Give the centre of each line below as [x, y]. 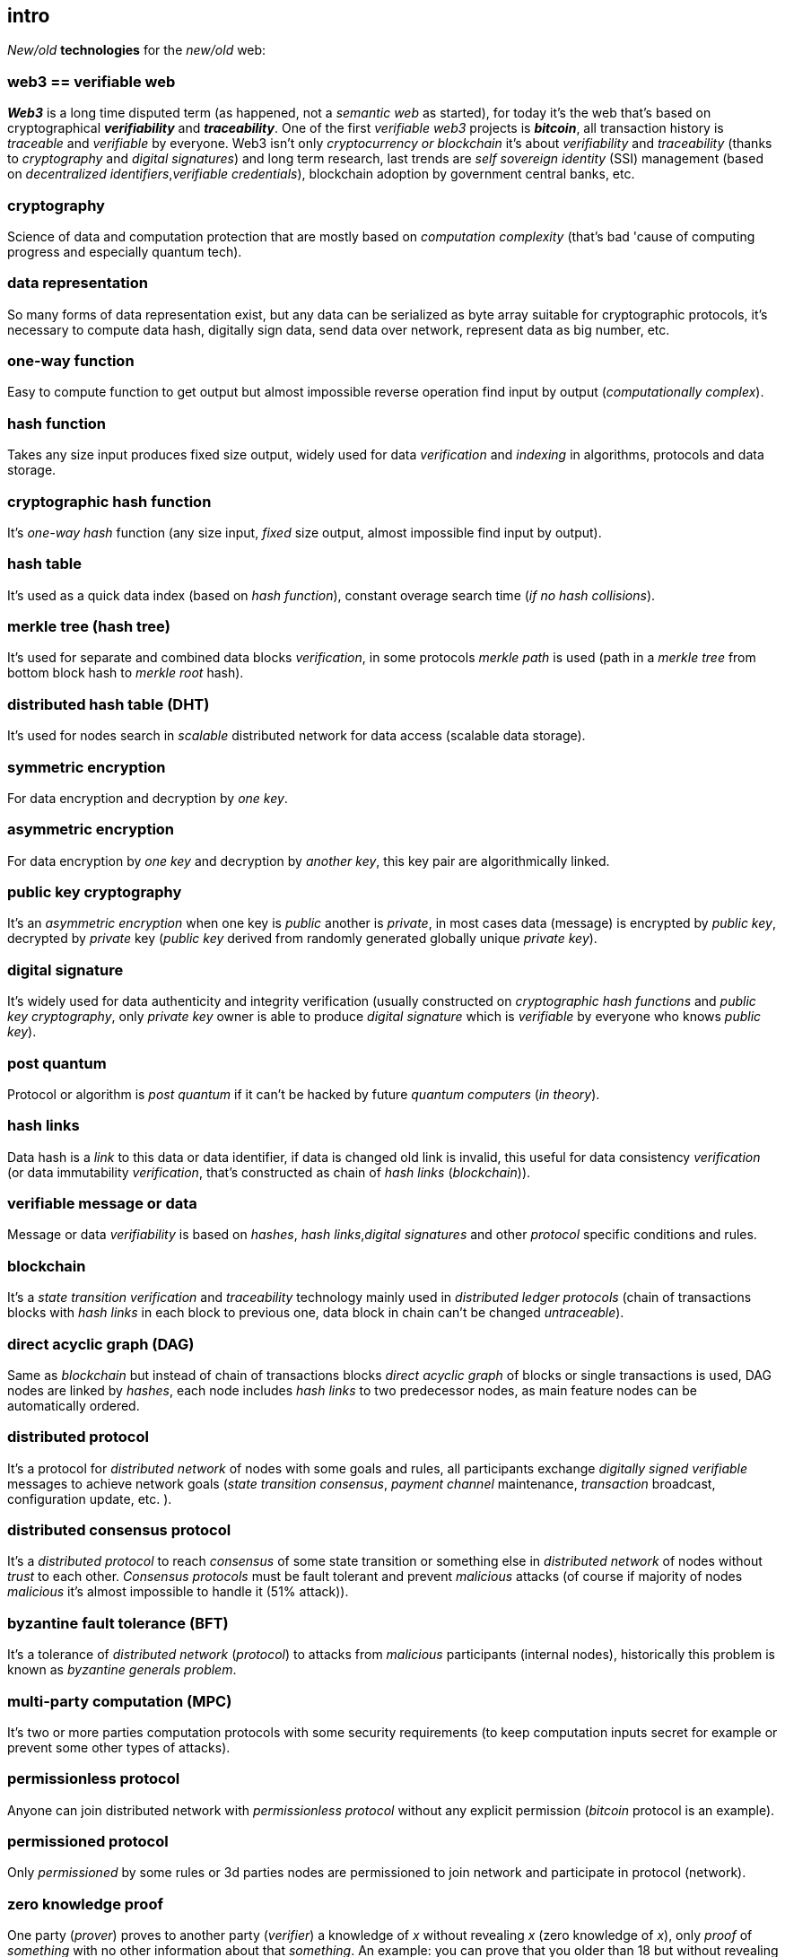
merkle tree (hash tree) [89, 627]
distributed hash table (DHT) [109, 704]
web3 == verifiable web [92, 81]
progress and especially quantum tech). [125, 251]
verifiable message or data [102, 1204]
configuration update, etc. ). [90, 1498]
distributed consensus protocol [119, 1530]
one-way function [71, 361]
